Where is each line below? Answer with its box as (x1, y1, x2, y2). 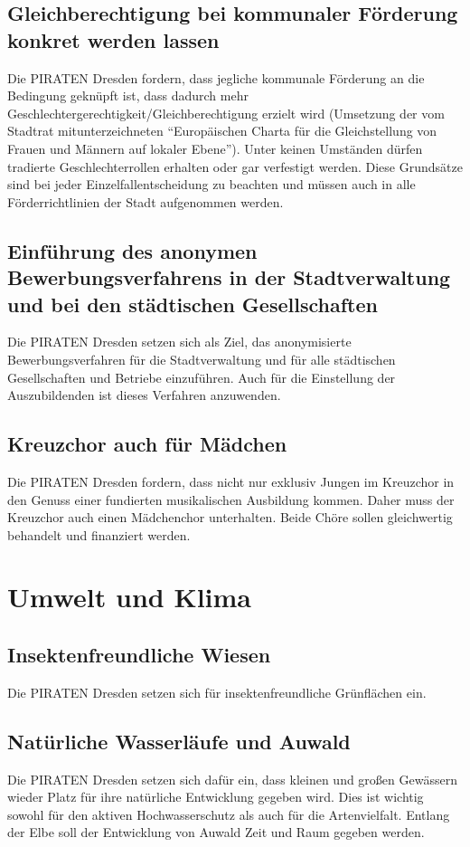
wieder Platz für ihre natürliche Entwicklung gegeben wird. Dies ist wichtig (7, 787, 424, 806)
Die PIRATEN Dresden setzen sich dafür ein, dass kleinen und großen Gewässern (7, 769, 457, 788)
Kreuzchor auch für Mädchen (7, 430, 287, 458)
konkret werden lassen (7, 25, 220, 53)
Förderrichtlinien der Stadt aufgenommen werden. (7, 192, 284, 211)
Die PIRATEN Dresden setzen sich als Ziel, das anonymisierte (7, 332, 352, 351)
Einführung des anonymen (7, 236, 258, 264)
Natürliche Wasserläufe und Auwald (7, 727, 351, 755)
